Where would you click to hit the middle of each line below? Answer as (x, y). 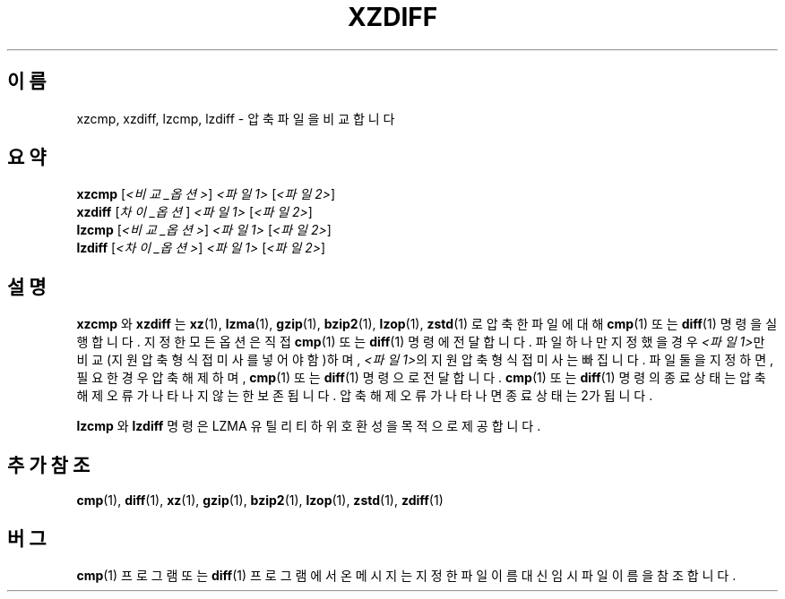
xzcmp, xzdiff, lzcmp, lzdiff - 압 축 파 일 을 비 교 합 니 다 (236, 118)
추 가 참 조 (49, 465)
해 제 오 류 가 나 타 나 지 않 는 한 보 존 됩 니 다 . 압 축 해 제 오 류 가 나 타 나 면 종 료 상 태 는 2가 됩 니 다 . (365, 396)
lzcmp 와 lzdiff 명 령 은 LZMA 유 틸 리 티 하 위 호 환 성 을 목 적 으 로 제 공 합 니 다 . (309, 426)
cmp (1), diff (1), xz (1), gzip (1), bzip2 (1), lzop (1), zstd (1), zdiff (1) (260, 501)
